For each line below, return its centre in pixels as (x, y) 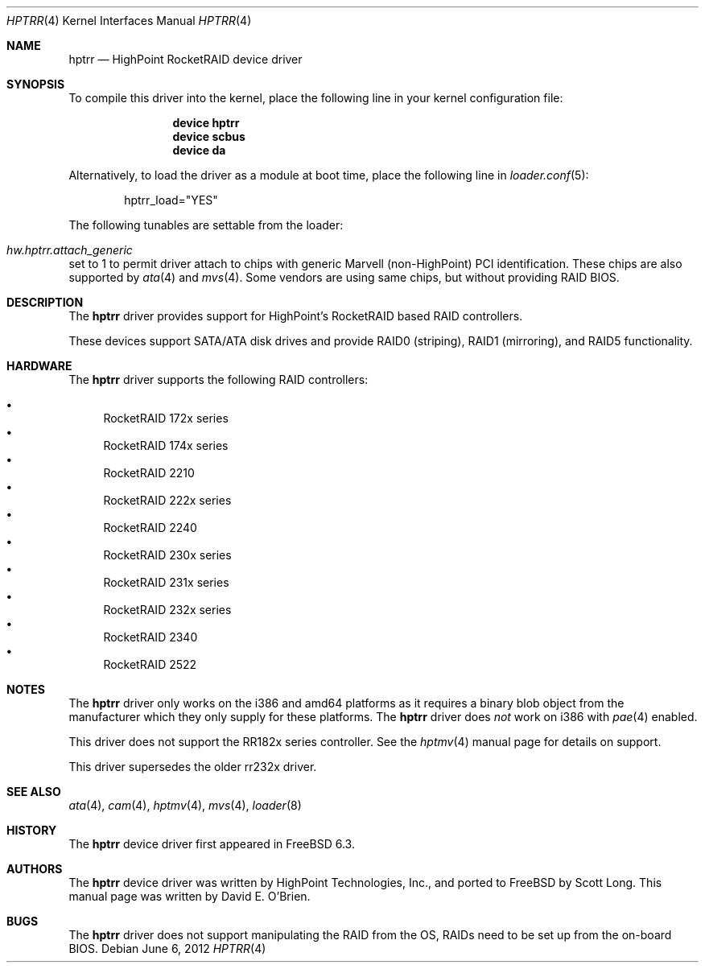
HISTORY (32, 830)
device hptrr (206, 123)
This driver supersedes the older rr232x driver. (193, 767)
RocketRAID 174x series (166, 445)
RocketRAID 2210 (149, 473)
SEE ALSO (34, 792)
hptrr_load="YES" (171, 200)
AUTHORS (35, 869)
